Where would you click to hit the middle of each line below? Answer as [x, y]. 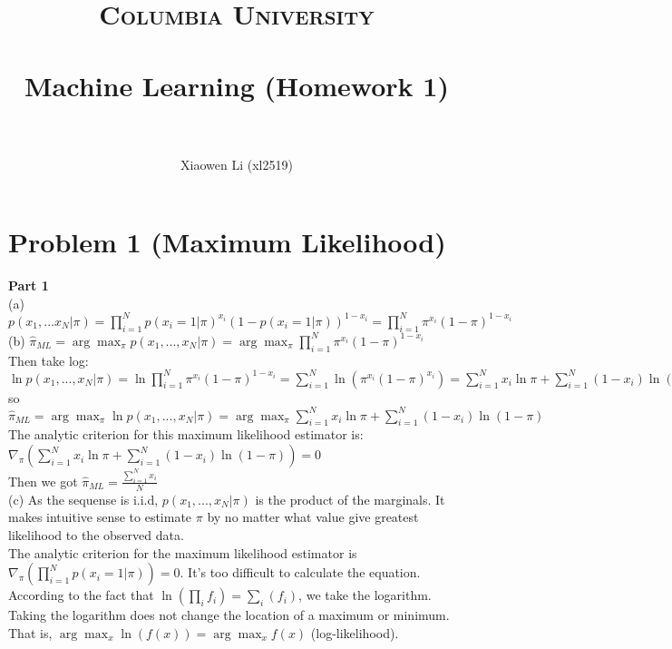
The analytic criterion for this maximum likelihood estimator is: [186, 434]
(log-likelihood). [355, 632]
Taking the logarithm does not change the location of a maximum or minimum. [229, 615]
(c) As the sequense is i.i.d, [83, 499]
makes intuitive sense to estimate [100, 517]
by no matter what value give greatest [313, 517]
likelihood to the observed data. [96, 534]
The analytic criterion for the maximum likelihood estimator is [183, 552]
